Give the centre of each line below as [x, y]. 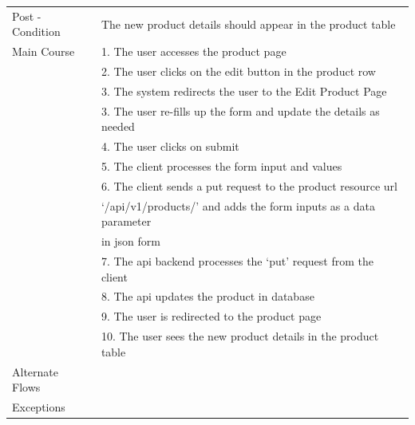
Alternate [35, 371]
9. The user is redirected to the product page [211, 316]
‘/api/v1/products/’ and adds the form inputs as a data [238, 205]
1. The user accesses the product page [194, 51]
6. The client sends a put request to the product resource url [249, 185]
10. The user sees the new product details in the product [240, 336]
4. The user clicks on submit [170, 146]
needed [118, 126]
